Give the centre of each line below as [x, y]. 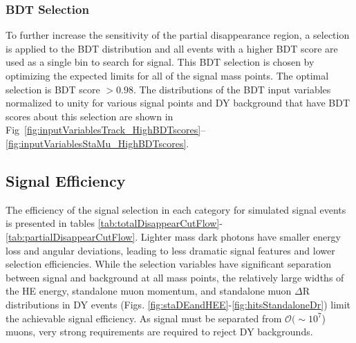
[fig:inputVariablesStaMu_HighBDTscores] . [97, 143]
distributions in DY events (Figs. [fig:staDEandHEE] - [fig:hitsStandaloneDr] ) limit [178, 304]
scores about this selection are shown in [90, 116]
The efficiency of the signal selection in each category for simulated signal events [176, 209]
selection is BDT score [53, 89]
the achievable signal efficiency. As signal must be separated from [144, 318]
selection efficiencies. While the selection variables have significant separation [169, 264]
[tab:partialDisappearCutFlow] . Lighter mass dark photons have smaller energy [174, 236]
